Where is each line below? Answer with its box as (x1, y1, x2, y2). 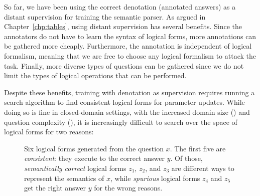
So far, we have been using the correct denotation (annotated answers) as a (4, 2, 236, 12)
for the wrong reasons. (94, 182, 163, 193)
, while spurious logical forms (110, 172, 200, 183)
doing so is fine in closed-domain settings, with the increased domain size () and (4, 106, 250, 117)
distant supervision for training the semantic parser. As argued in (4, 11, 206, 22)
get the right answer (24, 182, 86, 193)
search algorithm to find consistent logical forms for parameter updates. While (4, 97, 245, 107)
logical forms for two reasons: (4, 126, 94, 137)
